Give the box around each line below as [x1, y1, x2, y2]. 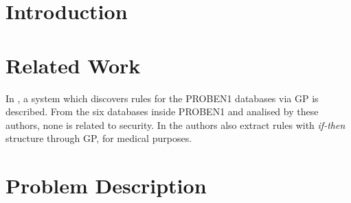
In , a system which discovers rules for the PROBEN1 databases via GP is [5, 91, 319, 105]
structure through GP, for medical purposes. [5, 131, 192, 145]
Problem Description [5, 171, 207, 200]
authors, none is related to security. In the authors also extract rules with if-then [5, 117, 346, 132]
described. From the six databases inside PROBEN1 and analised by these [5, 104, 319, 119]
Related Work [5, 51, 141, 79]
